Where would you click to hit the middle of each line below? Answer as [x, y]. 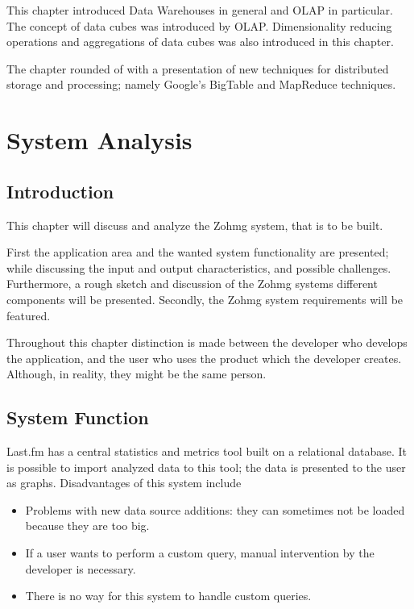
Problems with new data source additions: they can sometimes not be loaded [215, 509]
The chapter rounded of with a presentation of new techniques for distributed [198, 68]
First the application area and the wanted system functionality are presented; [198, 252]
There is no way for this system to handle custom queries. [168, 596]
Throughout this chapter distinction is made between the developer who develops [207, 342]
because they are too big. [87, 526]
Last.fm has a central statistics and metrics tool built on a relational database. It [207, 451]
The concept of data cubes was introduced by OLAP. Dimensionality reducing [199, 25]
